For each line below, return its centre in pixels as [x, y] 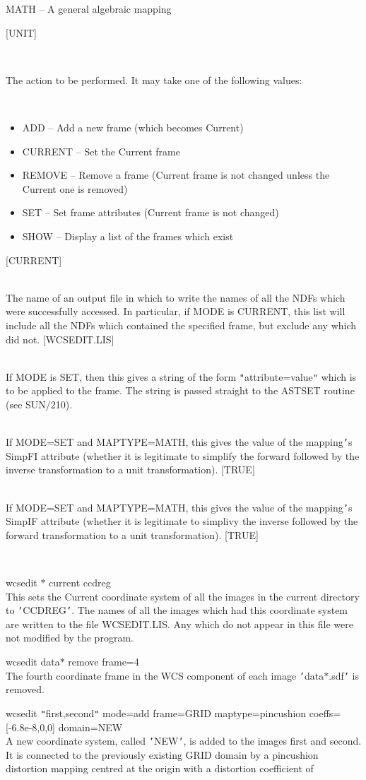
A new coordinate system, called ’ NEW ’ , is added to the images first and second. [184, 741]
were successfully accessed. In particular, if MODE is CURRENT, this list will [176, 311]
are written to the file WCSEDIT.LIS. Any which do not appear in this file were [179, 624]
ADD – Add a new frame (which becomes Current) [133, 127]
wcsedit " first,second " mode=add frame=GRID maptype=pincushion [156, 713]
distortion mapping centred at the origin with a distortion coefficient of [160, 768]
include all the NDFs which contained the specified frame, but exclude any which [181, 325]
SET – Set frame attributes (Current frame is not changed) [150, 212]
